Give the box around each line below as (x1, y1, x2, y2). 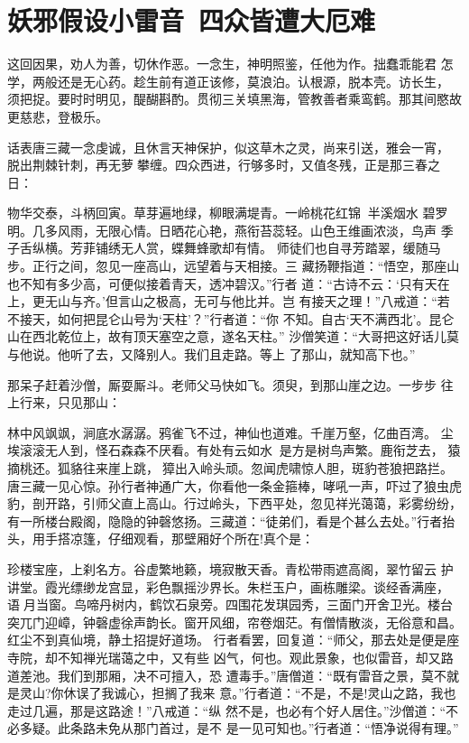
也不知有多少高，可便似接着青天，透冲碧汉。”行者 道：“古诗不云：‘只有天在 (7, 274, 450, 293)
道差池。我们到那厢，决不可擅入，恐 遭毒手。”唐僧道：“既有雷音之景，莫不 (7, 665, 446, 684)
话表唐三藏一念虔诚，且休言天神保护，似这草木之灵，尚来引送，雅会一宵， (7, 137, 449, 156)
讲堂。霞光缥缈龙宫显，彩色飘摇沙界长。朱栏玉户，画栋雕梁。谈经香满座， (7, 577, 449, 596)
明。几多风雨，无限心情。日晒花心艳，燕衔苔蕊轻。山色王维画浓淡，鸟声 (7, 220, 437, 239)
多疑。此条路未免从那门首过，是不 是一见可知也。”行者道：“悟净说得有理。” (19, 719, 459, 738)
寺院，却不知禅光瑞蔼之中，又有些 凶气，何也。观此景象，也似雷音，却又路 (7, 647, 454, 666)
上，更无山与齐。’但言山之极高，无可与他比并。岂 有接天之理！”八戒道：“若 (7, 292, 450, 311)
